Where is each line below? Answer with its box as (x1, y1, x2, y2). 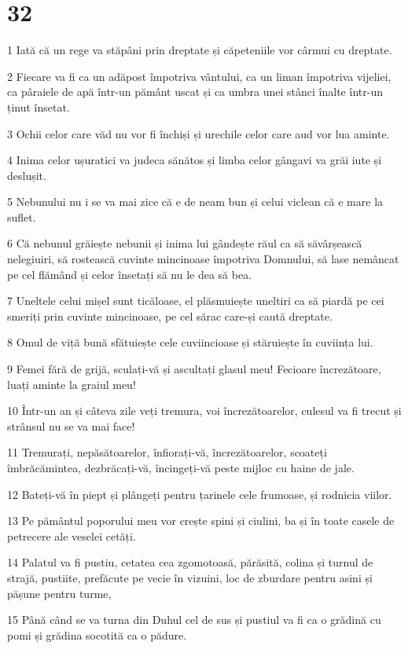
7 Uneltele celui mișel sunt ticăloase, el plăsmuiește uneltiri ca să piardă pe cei (7, 292, 384, 309)
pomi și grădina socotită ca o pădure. (7, 626, 187, 643)
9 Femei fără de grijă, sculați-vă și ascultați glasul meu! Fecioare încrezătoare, (7, 361, 381, 377)
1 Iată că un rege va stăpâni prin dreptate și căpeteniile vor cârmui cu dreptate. (7, 42, 392, 58)
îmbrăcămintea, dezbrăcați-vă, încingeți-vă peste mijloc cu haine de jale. (7, 460, 355, 475)
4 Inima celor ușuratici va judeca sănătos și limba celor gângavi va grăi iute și (7, 152, 382, 168)
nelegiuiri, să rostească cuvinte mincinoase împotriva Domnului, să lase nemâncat (7, 251, 399, 267)
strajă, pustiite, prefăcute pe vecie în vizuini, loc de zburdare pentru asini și (7, 569, 373, 585)
